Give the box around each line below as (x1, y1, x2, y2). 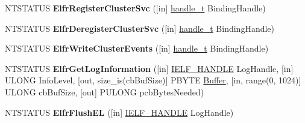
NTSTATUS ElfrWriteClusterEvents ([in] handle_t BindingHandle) (5, 42, 269, 55)
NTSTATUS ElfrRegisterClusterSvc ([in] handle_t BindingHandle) (5, 2, 266, 14)
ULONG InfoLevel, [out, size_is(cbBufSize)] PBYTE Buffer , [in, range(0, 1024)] (5, 74, 301, 86)
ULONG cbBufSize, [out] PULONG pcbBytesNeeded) (5, 85, 204, 98)
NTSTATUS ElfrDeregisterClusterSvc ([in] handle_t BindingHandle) (5, 22, 275, 34)
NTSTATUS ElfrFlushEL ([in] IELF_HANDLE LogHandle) (5, 106, 234, 118)
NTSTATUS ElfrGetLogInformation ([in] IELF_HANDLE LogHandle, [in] (5, 62, 294, 74)
